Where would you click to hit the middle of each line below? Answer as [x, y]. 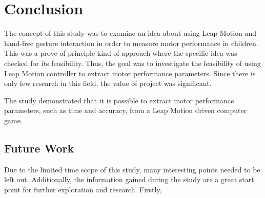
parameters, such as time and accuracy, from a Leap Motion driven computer [126, 110]
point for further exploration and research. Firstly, [83, 189]
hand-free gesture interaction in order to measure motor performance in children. [131, 43]
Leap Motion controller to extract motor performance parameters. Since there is [130, 73]
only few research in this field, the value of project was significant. [108, 83]
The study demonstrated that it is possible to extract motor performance [119, 100]
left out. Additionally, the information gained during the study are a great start [129, 179]
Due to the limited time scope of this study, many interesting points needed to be [132, 169]
